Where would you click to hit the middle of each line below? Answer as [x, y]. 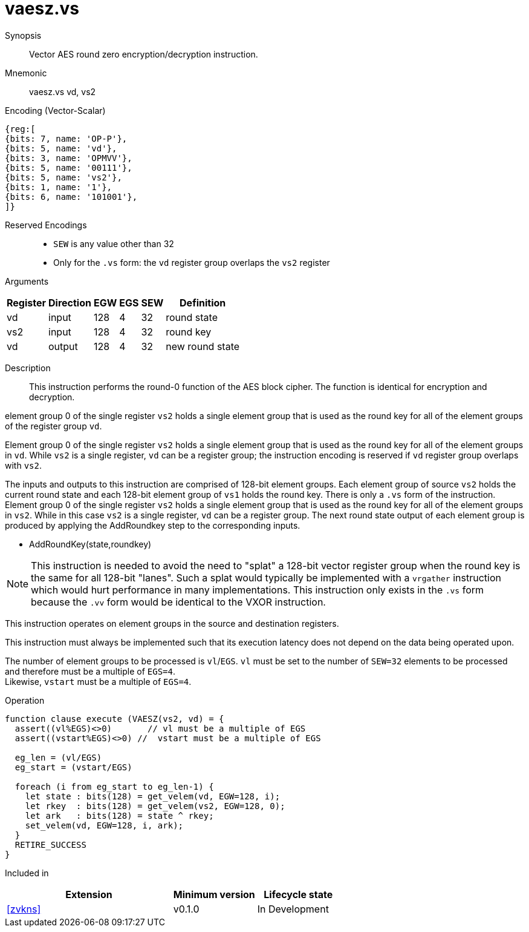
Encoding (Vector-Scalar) [55, 110]
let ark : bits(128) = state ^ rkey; [119, 815]
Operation [25, 700]
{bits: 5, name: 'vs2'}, [63, 177]
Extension [89, 894]
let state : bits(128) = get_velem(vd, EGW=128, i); [153, 796]
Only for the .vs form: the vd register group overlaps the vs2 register [192, 262]
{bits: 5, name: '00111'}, [69, 167]
